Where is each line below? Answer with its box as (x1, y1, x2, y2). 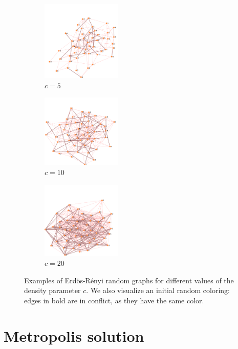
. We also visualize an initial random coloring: (86, 285, 230, 296)
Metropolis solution (4, 325, 144, 346)
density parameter (24, 285, 81, 296)
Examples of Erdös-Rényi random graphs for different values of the (24, 275, 234, 285)
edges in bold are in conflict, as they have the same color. (24, 295, 204, 305)
